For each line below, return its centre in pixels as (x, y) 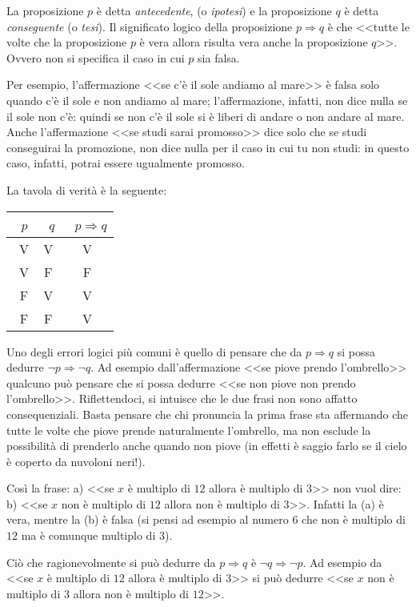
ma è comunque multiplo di (88, 535)
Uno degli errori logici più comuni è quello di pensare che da (154, 351)
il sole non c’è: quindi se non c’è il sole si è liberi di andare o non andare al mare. (206, 116)
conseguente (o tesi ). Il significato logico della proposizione (150, 26)
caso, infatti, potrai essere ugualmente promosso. (126, 163)
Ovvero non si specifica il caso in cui (96, 57)
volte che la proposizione (67, 42)
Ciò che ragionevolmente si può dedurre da (111, 562)
